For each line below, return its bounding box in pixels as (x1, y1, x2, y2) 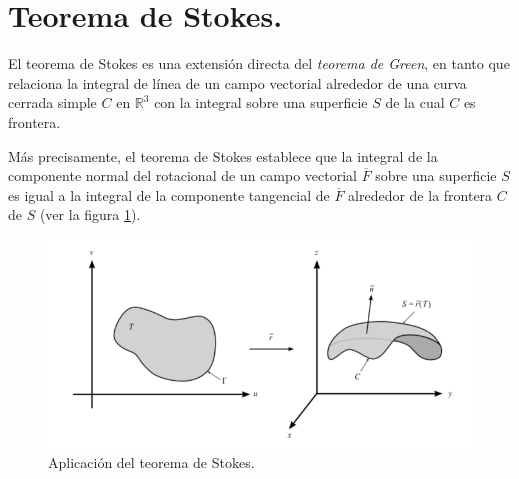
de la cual (385, 92, 445, 113)
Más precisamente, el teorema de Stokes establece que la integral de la (8, 145, 438, 166)
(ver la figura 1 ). (39, 204, 141, 225)
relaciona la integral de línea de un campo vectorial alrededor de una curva (8, 72, 467, 93)
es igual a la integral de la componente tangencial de (8, 184, 330, 205)
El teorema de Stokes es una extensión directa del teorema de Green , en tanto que (8, 53, 510, 74)
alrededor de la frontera (348, 184, 493, 205)
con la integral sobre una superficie (154, 92, 368, 113)
